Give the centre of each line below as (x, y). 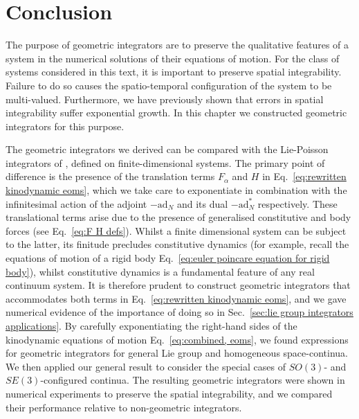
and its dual (202, 203)
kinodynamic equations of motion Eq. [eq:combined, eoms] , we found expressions (177, 339)
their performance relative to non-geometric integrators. (124, 407)
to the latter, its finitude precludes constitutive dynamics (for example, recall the (177, 244)
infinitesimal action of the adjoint (76, 203)
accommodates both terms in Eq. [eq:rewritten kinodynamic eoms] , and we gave (176, 298)
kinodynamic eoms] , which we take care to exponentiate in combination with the (176, 190)
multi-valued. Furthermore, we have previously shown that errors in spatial (165, 99)
